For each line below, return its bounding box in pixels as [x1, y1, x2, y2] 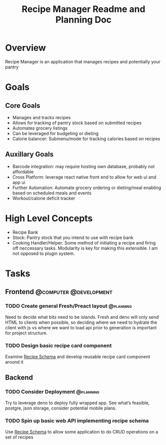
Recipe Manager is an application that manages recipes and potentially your [5, 58, 161, 64]
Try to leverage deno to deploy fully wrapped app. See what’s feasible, [5, 400, 150, 406]
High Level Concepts [5, 213, 93, 224]
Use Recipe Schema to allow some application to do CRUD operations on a [5, 429, 158, 435]
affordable [12, 169, 34, 175]
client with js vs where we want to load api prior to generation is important [5, 324, 157, 330]
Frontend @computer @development [5, 288, 113, 296]
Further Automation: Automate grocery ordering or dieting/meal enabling [12, 185, 162, 191]
